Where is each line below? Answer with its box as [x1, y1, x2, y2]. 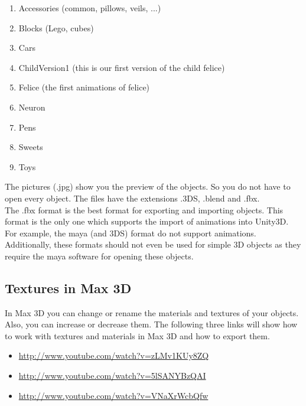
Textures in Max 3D [5, 278, 132, 297]
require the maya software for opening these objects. [5, 249, 194, 262]
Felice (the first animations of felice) [18, 81, 150, 93]
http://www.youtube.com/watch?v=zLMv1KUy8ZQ [18, 349, 209, 362]
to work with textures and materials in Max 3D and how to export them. [5, 329, 270, 342]
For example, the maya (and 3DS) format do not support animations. [5, 226, 256, 239]
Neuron [18, 100, 45, 113]
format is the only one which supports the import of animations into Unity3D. [5, 215, 289, 228]
